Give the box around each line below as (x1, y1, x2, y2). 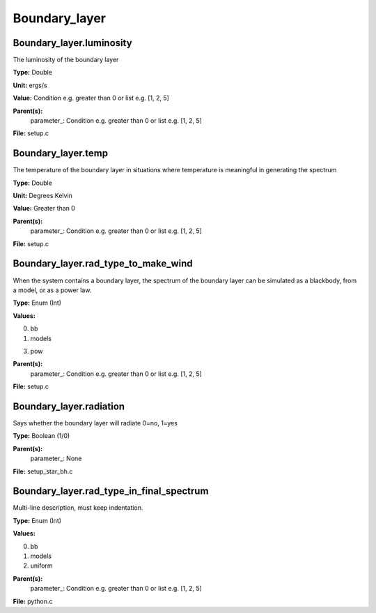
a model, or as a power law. (13, 286, 92, 294)
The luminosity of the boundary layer (13, 56, 119, 64)
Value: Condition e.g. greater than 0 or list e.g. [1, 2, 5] (13, 94, 170, 103)
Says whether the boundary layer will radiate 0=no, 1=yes (13, 418, 178, 427)
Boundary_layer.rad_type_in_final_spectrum (13, 485, 209, 497)
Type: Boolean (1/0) (13, 432, 70, 440)
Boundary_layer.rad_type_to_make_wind (13, 258, 193, 270)
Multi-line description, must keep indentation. (13, 504, 143, 512)
